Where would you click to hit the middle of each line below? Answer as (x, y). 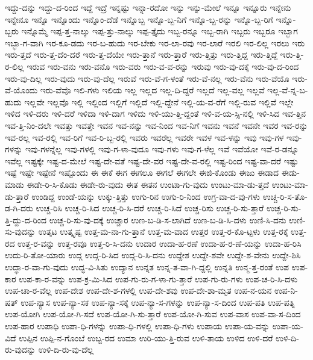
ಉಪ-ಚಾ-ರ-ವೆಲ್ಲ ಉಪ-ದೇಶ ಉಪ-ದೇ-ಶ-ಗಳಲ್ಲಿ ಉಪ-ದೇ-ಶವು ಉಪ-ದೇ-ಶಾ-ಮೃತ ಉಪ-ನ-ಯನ (138, 290)
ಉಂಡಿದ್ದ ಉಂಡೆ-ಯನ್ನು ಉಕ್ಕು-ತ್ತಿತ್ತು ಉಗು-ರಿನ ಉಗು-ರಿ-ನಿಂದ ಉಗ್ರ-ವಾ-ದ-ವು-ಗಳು (146, 196)
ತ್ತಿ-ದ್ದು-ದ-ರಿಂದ (26, 219)
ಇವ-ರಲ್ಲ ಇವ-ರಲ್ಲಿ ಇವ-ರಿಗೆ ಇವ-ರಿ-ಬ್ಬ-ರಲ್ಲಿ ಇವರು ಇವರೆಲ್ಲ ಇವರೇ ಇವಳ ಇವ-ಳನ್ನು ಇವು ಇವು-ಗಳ (144, 137)
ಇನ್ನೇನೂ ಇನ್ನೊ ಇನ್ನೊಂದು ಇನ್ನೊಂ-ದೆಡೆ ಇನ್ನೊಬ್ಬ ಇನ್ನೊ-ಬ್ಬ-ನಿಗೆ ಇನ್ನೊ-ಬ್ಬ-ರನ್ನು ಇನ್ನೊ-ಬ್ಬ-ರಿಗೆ (139, 19)
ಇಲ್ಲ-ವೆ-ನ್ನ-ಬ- (288, 90)
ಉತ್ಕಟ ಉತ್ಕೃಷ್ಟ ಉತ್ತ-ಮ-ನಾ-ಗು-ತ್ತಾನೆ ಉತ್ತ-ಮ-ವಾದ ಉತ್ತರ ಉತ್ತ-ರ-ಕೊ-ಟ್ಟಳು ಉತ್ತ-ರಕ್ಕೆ (163, 231)
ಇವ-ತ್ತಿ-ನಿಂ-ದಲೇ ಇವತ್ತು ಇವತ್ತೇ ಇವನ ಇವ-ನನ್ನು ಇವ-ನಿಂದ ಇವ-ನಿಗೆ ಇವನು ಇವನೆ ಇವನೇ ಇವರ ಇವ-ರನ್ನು (156, 125)
